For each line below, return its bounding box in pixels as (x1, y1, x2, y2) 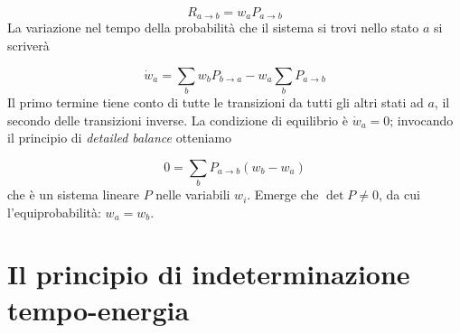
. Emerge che (247, 185, 319, 204)
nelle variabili (155, 185, 230, 204)
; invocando (390, 110, 454, 129)
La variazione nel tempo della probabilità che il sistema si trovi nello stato (7, 18, 419, 37)
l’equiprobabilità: (7, 202, 101, 221)
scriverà (7, 36, 50, 55)
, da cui (378, 185, 420, 204)
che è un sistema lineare (7, 185, 139, 204)
